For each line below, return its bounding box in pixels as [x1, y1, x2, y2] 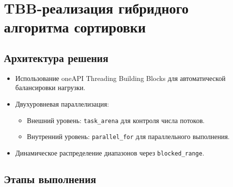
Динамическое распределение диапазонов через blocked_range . [15, 147, 204, 157]
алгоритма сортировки [4, 17, 146, 37]
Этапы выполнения [4, 171, 96, 186]
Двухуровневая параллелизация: [15, 98, 109, 109]
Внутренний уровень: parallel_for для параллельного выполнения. [27, 131, 230, 141]
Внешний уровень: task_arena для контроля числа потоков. [27, 115, 205, 125]
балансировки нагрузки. [15, 82, 86, 93]
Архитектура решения [4, 50, 109, 65]
